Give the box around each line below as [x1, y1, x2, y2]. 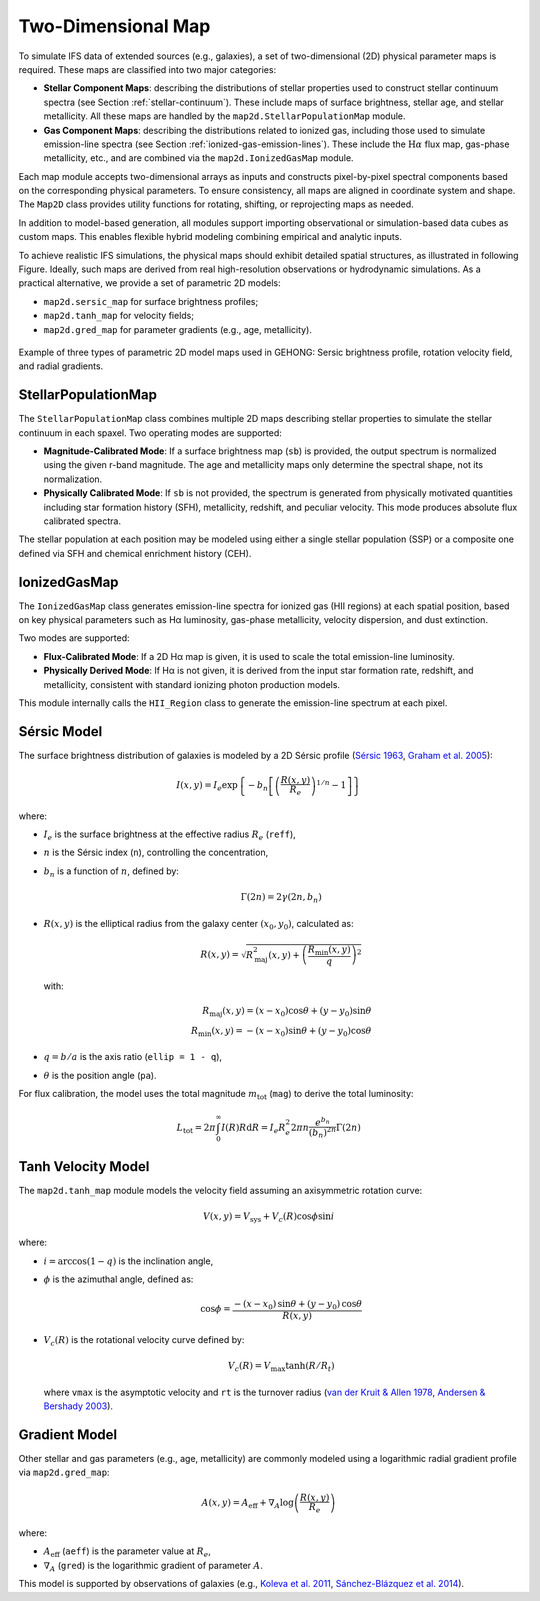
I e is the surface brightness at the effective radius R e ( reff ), [43, 828, 297, 842]
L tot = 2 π [176, 1122, 216, 1135]
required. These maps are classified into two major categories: [18, 63, 277, 75]
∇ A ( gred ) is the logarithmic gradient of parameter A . [43, 1559, 264, 1574]
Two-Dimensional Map [18, 15, 211, 37]
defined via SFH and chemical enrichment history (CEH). [18, 547, 252, 559]
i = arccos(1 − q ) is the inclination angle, [43, 1255, 214, 1267]
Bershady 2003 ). [43, 1400, 114, 1412]
